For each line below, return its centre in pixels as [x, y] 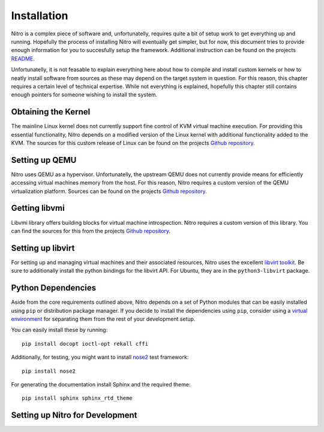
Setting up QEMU [44, 160]
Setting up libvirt [43, 248]
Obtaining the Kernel [51, 112]
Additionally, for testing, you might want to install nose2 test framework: [100, 357]
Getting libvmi [38, 208]
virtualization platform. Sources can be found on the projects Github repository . [109, 191]
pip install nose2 [49, 371]
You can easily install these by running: [59, 330]
